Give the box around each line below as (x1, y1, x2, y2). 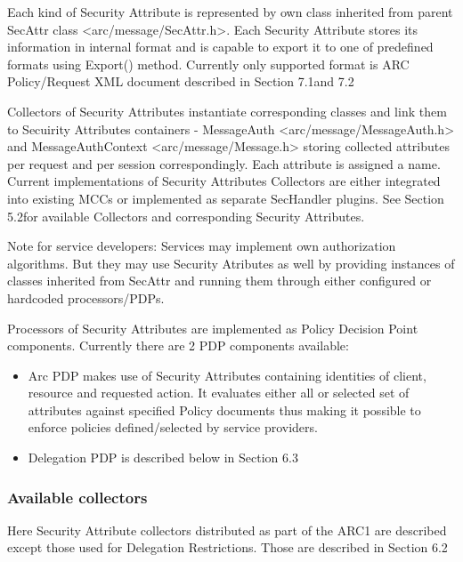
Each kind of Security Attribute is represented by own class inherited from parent (7, 3, 453, 20)
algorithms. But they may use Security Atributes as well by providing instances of (7, 253, 455, 272)
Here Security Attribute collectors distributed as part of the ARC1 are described (7, 520, 447, 539)
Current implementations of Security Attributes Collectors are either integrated (7, 172, 441, 190)
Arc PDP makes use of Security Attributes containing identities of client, (28, 365, 426, 384)
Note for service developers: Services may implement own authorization (7, 237, 396, 255)
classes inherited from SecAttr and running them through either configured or (7, 271, 432, 290)
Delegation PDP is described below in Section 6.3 (28, 448, 298, 467)
